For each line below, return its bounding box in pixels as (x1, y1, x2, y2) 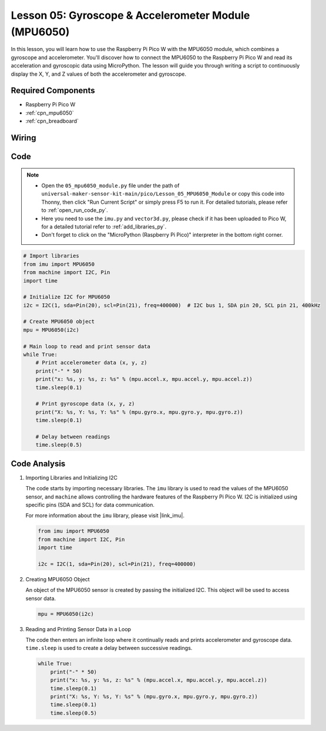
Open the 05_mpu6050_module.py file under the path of (41, 182, 180, 189)
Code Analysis (11, 459, 66, 469)
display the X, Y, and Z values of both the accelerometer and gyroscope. (11, 70, 187, 78)
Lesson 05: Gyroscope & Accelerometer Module (11, 9, 250, 22)
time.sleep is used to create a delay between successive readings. (25, 645, 193, 652)
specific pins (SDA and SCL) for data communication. (25, 501, 155, 508)
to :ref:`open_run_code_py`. (41, 207, 108, 214)
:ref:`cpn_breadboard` (25, 117, 79, 124)
